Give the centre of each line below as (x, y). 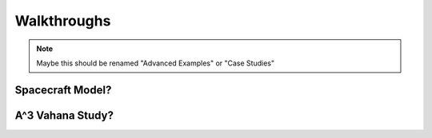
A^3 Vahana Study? (64, 115)
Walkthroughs (63, 21)
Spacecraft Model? (63, 90)
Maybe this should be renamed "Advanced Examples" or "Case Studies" (156, 63)
